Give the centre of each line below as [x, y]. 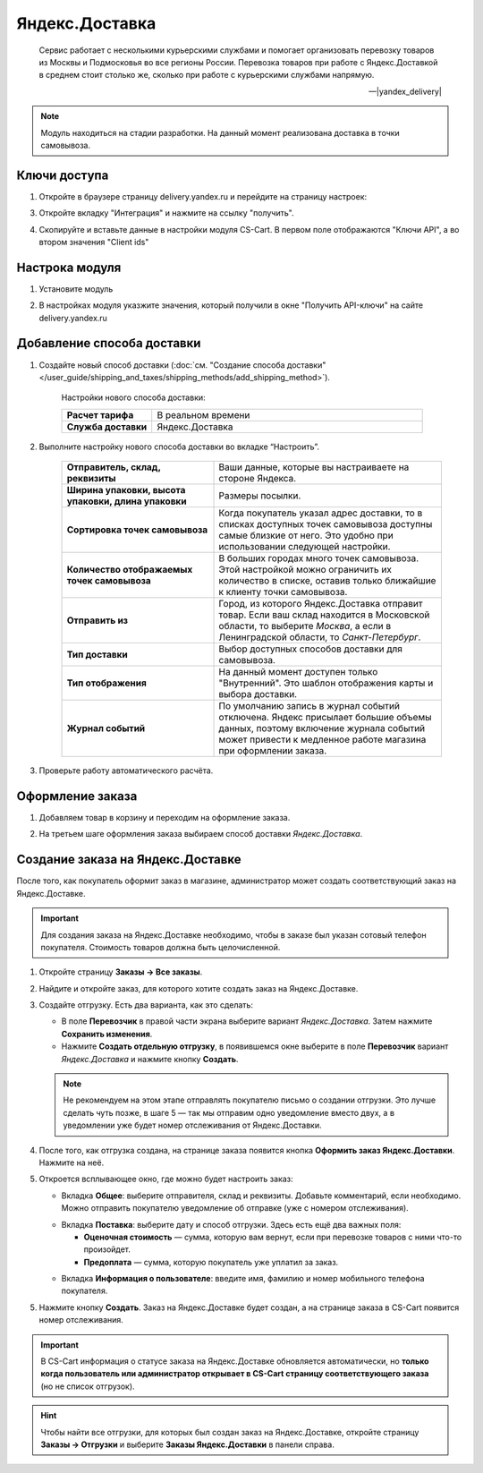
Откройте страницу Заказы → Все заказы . [121, 972]
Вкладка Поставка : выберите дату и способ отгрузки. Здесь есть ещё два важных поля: [231, 1224]
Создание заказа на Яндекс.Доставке [129, 860]
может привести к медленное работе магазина [322, 740]
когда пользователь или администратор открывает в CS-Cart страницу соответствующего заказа [235, 1374]
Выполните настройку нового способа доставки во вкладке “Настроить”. [179, 447]
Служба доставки [107, 427]
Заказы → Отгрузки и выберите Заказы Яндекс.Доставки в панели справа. [187, 1444]
